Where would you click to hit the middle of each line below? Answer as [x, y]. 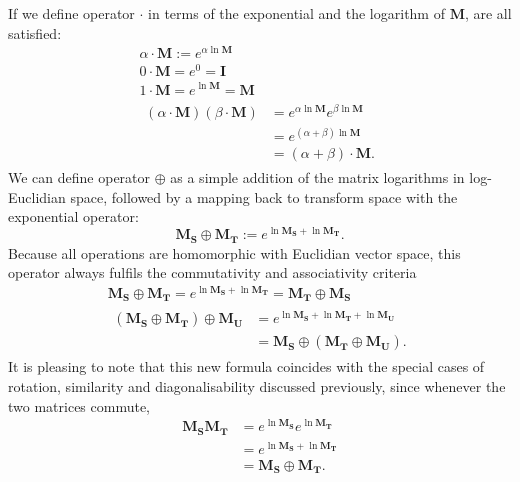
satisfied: [35, 32]
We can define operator [79, 177]
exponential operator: [73, 216]
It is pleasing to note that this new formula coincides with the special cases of [246, 366]
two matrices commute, [79, 405]
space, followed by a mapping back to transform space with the [264, 196]
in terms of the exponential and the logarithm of [296, 13]
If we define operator [71, 13]
